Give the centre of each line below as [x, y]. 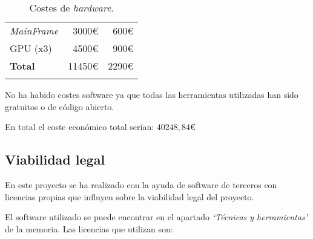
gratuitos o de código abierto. [60, 106]
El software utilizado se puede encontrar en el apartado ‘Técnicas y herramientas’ [156, 217]
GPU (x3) [31, 48]
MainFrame [34, 31]
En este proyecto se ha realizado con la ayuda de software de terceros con [141, 184]
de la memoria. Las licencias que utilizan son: [89, 228]
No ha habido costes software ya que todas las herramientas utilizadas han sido [152, 94]
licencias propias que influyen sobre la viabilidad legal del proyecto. [130, 196]
